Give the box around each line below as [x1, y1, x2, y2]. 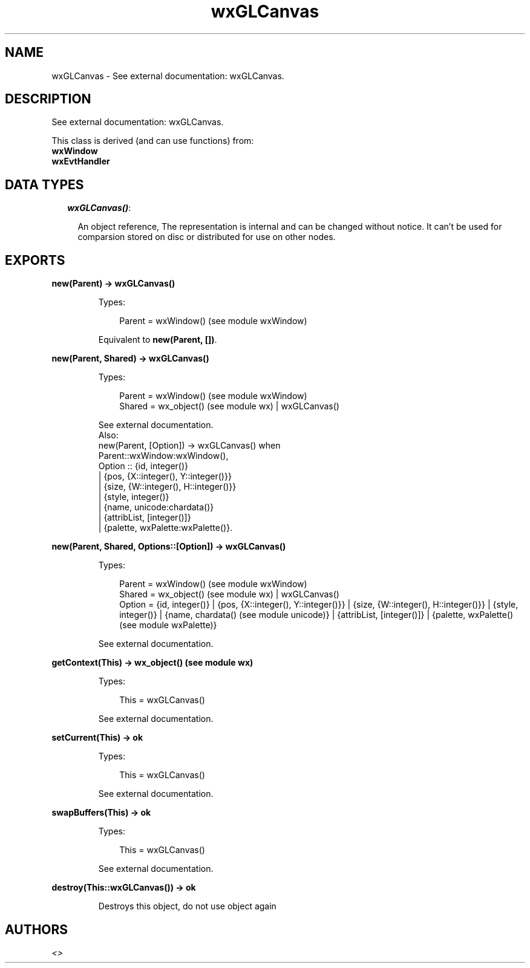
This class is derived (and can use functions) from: [51, 135, 254, 146]
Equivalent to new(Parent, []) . [98, 334, 217, 345]
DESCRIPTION [5, 91, 91, 107]
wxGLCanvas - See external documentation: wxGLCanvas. [51, 70, 284, 81]
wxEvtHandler [51, 156, 110, 167]
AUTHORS [5, 921, 68, 937]
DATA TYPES [5, 177, 84, 192]
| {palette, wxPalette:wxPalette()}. [98, 522, 233, 533]
